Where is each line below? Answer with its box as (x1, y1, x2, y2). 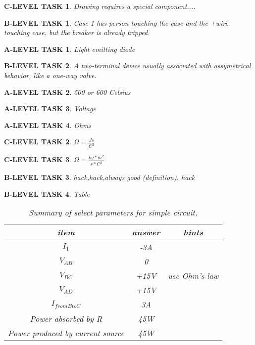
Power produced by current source (8, 327, 124, 339)
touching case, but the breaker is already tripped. (4, 27, 150, 38)
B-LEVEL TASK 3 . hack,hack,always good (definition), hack (4, 172, 195, 182)
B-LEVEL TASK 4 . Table (4, 188, 90, 199)
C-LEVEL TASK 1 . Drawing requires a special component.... (4, 1, 196, 11)
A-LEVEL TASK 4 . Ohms (4, 120, 92, 130)
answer (132, 226, 160, 238)
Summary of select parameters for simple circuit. (29, 207, 198, 218)
